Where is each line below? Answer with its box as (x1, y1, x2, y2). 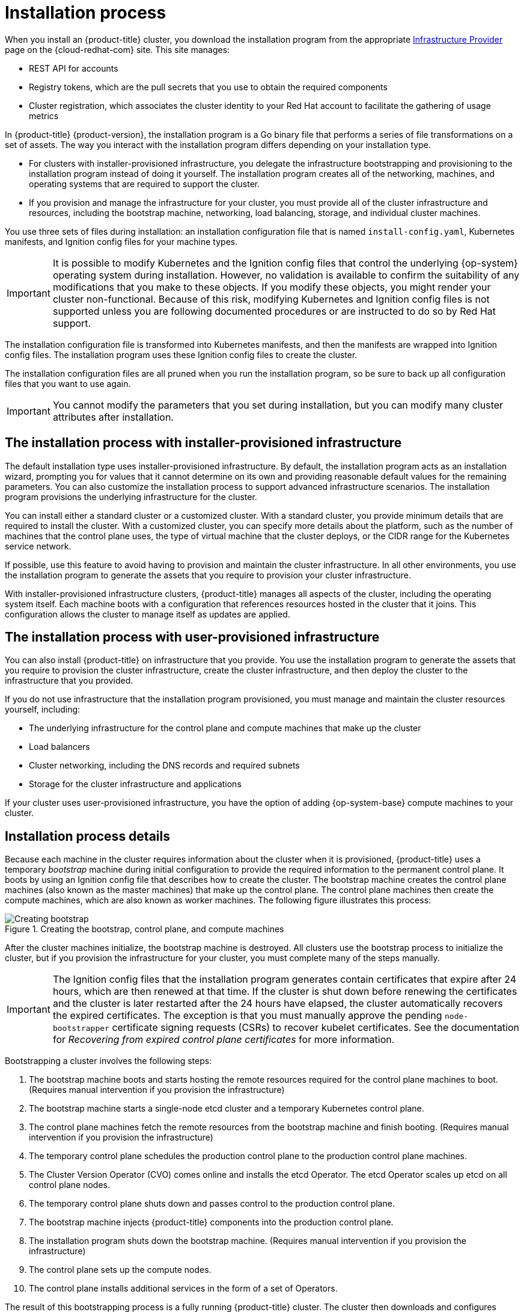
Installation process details (5, 828, 170, 844)
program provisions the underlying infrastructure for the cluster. (5, 491, 257, 502)
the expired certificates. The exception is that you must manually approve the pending (52, 1009, 442, 1022)
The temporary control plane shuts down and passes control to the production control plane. (29, 1198, 395, 1209)
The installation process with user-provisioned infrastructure (5, 630, 380, 645)
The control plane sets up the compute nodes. (29, 1264, 212, 1275)
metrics (29, 110, 59, 121)
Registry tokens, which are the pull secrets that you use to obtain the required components (29, 81, 388, 92)
